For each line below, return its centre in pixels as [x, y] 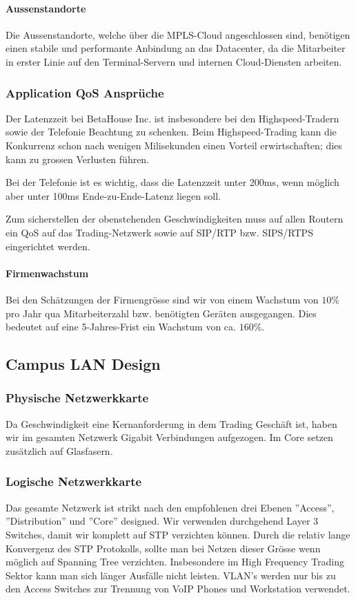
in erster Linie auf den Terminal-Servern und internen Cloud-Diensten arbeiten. [174, 61]
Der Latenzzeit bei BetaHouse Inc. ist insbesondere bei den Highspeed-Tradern [172, 118]
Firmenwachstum [47, 273]
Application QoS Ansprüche [85, 92]
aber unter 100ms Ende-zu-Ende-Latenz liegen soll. [113, 195]
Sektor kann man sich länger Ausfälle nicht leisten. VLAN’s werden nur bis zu [171, 575]
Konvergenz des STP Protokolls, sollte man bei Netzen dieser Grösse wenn [163, 548]
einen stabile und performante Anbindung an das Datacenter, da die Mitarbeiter [176, 48]
